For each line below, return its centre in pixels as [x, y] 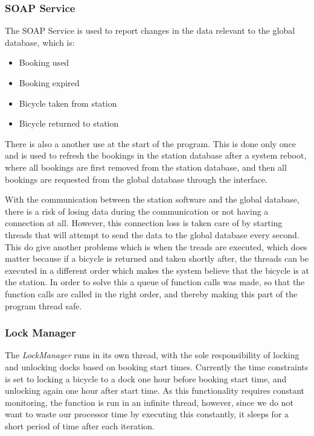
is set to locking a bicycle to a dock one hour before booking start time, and [146, 378]
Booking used [44, 62]
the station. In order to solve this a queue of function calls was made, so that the [155, 282]
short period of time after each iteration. [80, 425]
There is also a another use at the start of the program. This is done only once [151, 143]
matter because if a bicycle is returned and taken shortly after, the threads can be [157, 258]
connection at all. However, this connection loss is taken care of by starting [144, 223]
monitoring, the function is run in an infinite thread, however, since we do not [149, 402]
